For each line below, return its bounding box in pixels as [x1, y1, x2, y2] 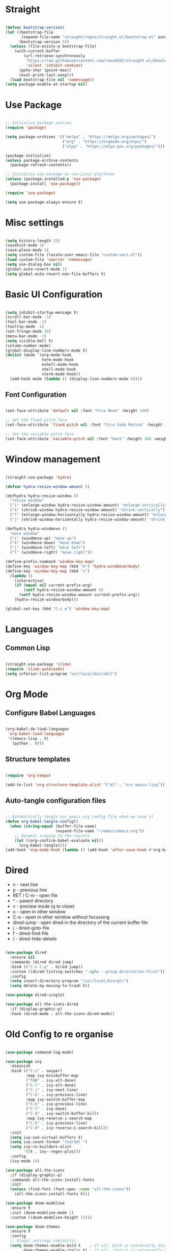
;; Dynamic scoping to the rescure [14, 833, 90, 838]
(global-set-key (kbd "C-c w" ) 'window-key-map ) [5, 606, 110, 611]
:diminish [10, 1064, 31, 1069]
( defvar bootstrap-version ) [5, 24, 65, 30]
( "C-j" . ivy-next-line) [25, 1087, 79, 1092]
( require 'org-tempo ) [5, 773, 51, 778]
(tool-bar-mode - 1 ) [5, 319, 47, 324]
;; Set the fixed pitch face [5, 417, 67, 423]
